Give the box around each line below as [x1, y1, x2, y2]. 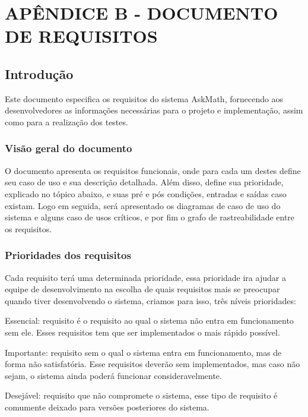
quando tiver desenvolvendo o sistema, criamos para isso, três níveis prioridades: [5, 294, 296, 307]
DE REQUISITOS [5, 24, 158, 48]
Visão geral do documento [5, 141, 132, 156]
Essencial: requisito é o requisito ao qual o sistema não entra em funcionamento [5, 314, 294, 327]
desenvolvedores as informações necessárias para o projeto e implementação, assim [5, 104, 303, 116]
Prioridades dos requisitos [5, 248, 131, 263]
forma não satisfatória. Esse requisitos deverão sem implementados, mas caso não [5, 358, 300, 370]
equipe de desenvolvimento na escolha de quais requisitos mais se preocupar [5, 283, 280, 295]
